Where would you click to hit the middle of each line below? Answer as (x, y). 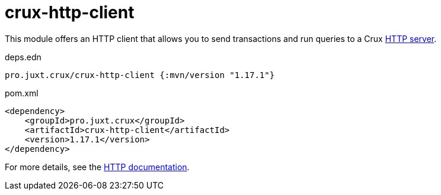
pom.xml (22, 93)
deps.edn (23, 57)
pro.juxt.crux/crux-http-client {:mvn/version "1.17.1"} (140, 75)
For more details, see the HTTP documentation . (97, 167)
